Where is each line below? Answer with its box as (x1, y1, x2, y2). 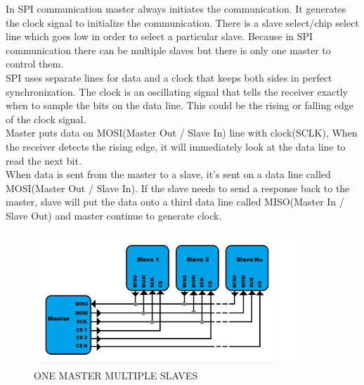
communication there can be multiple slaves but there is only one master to (6, 42, 331, 57)
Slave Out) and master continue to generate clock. (6, 208, 222, 222)
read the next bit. (6, 153, 82, 168)
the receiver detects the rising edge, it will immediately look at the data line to (6, 139, 346, 153)
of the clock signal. (6, 111, 86, 126)
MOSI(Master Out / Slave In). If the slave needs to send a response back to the (6, 180, 350, 195)
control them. (6, 56, 64, 71)
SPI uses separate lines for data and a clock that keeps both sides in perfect (6, 70, 332, 84)
